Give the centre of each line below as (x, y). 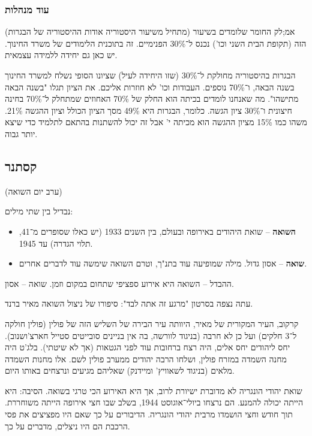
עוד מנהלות (27, 9)
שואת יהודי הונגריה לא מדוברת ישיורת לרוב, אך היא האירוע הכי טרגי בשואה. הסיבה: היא (154, 390)
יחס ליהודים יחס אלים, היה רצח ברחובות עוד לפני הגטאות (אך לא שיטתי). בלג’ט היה (148, 347)
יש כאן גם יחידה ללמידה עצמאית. (61, 55)
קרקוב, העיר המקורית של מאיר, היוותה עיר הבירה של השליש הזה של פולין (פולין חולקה (152, 323)
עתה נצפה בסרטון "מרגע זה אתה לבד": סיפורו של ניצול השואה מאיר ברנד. (129, 303)
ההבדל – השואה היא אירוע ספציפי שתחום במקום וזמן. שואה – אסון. (119, 283)
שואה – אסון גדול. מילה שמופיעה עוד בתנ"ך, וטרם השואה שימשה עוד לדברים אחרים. (163, 263)
